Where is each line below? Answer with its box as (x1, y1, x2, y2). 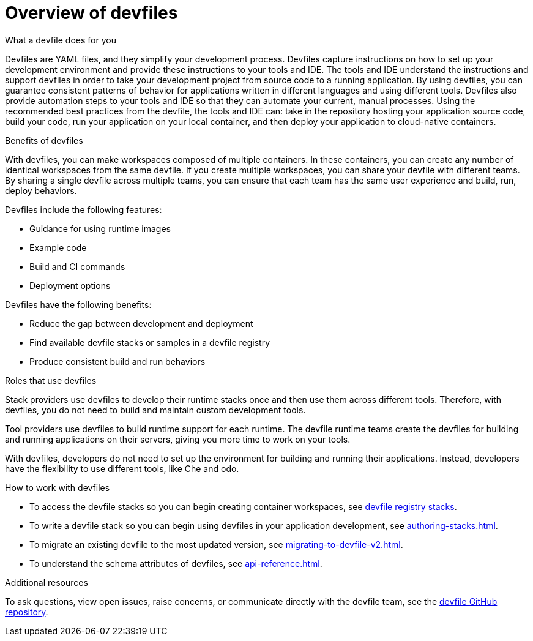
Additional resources (5, 577, 88, 588)
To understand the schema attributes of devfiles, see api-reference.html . (29, 558, 322, 569)
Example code (29, 242, 87, 253)
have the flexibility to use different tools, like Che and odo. (5, 463, 239, 474)
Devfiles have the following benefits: (5, 299, 152, 310)
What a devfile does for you (5, 34, 116, 45)
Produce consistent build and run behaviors (29, 356, 206, 367)
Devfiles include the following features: (5, 204, 162, 215)
